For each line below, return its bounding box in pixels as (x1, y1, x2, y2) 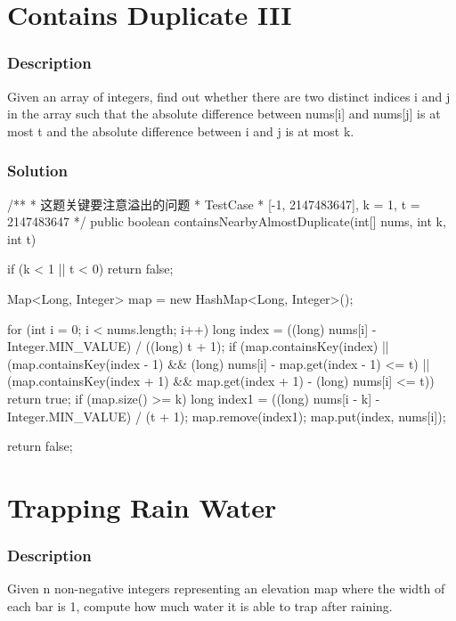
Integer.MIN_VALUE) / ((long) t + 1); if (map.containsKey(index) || (7, 337, 389, 355)
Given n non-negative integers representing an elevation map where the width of (7, 579, 445, 598)
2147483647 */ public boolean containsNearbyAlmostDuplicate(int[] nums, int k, (7, 212, 446, 231)
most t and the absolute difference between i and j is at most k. (7, 121, 354, 140)
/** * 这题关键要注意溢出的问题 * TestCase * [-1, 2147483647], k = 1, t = (7, 194, 420, 213)
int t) (7, 229, 37, 248)
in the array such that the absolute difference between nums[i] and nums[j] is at (7, 104, 441, 123)
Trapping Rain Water (7, 488, 277, 525)
